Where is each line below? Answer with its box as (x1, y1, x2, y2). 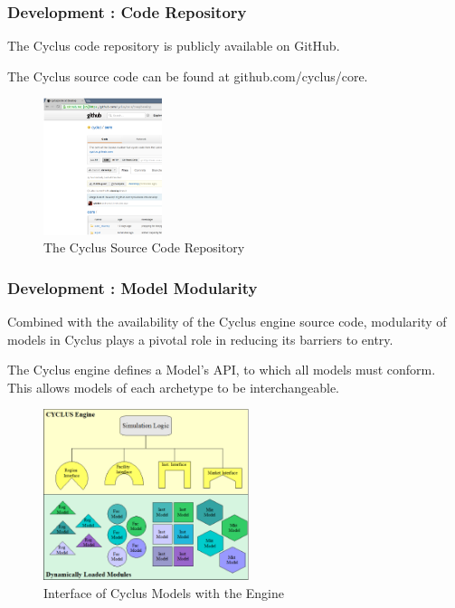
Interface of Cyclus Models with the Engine (43, 583, 284, 602)
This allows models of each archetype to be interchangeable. (7, 377, 339, 396)
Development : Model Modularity (7, 276, 258, 299)
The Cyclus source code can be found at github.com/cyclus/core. (7, 66, 368, 85)
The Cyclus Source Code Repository (43, 238, 245, 257)
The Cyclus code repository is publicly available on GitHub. (7, 36, 340, 55)
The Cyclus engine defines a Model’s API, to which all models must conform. (7, 360, 436, 379)
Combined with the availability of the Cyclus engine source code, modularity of (7, 311, 447, 330)
